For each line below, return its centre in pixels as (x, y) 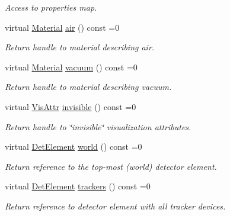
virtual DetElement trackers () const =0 (78, 186)
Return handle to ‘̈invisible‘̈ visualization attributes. (98, 126)
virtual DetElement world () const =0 (74, 146)
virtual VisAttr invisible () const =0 (71, 106)
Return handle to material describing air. (80, 47)
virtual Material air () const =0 (62, 27)
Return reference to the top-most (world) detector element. (111, 166)
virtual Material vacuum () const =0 (71, 67)
